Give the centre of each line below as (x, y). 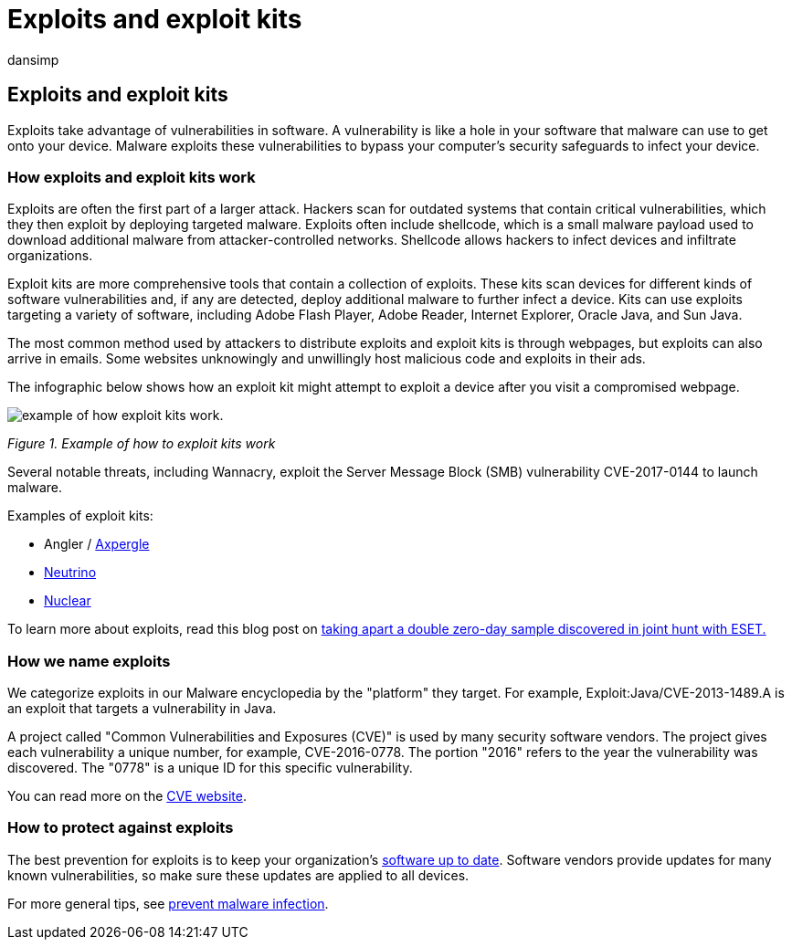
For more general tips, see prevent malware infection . (168, 903)
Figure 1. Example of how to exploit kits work (142, 444)
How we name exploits (89, 661)
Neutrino (70, 573)
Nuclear (68, 601)
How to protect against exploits (121, 828)
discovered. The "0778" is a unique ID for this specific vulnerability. (210, 768)
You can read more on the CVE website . (127, 796)
